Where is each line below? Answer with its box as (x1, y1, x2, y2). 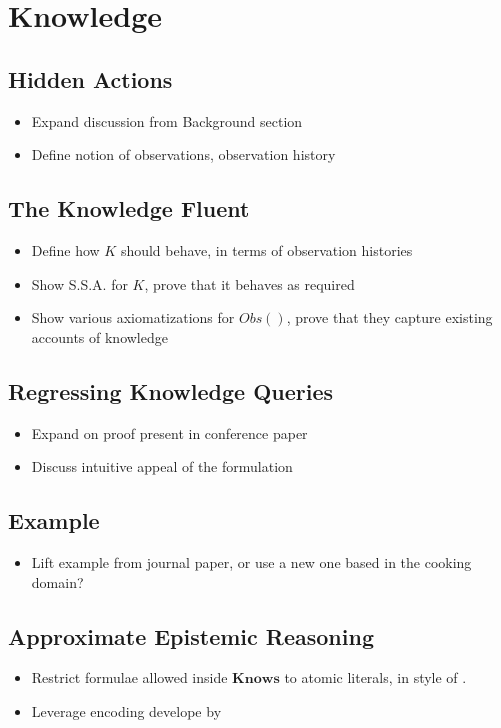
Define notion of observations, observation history (31, 144, 336, 165)
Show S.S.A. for (31, 273, 128, 294)
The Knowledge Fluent (8, 193, 250, 224)
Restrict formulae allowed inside (31, 667, 228, 688)
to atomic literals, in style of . (284, 667, 467, 688)
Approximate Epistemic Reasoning (8, 620, 374, 651)
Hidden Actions (8, 63, 173, 94)
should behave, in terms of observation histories (120, 239, 413, 260)
